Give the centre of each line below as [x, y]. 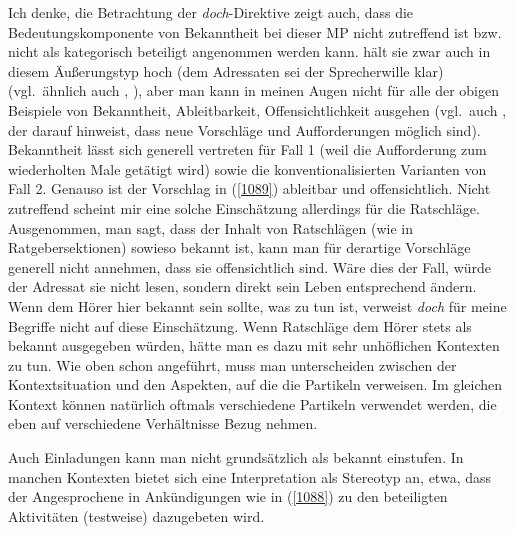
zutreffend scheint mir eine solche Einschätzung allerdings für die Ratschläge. [244, 207]
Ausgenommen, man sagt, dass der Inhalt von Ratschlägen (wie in [211, 227]
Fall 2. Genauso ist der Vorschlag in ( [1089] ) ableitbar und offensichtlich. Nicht [249, 188]
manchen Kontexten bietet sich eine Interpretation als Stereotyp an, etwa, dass [249, 476]
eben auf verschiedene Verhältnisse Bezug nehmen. [163, 423]
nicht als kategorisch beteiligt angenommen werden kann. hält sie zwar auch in [249, 51]
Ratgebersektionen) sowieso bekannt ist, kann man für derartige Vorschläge [239, 247]
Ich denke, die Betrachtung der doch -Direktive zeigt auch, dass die [211, 12]
